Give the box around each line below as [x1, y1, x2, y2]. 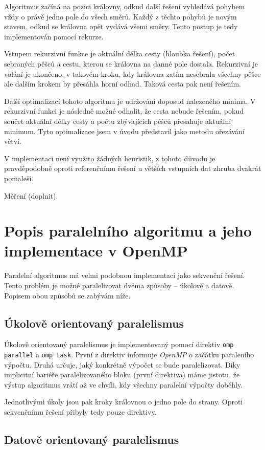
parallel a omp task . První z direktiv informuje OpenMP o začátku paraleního [4, 349, 254, 360]
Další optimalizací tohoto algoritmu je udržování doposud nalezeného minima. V [4, 95, 256, 106]
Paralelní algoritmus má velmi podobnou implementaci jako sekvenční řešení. [4, 270, 245, 281]
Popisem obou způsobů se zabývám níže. [4, 290, 131, 301]
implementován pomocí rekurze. [4, 31, 104, 41]
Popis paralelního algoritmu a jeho [4, 220, 252, 241]
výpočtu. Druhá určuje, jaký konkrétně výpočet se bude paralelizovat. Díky [4, 359, 240, 370]
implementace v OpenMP [4, 240, 188, 261]
